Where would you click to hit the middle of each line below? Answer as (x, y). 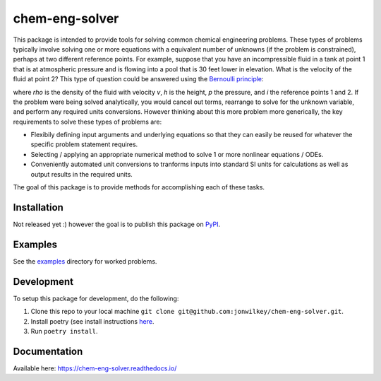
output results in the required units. (82, 174)
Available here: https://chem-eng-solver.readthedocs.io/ (95, 368)
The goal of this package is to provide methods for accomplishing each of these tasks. (139, 187)
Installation (38, 207)
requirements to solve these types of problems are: (87, 122)
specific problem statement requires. (84, 144)
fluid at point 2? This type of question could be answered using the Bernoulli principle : (138, 79)
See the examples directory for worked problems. (85, 261)
